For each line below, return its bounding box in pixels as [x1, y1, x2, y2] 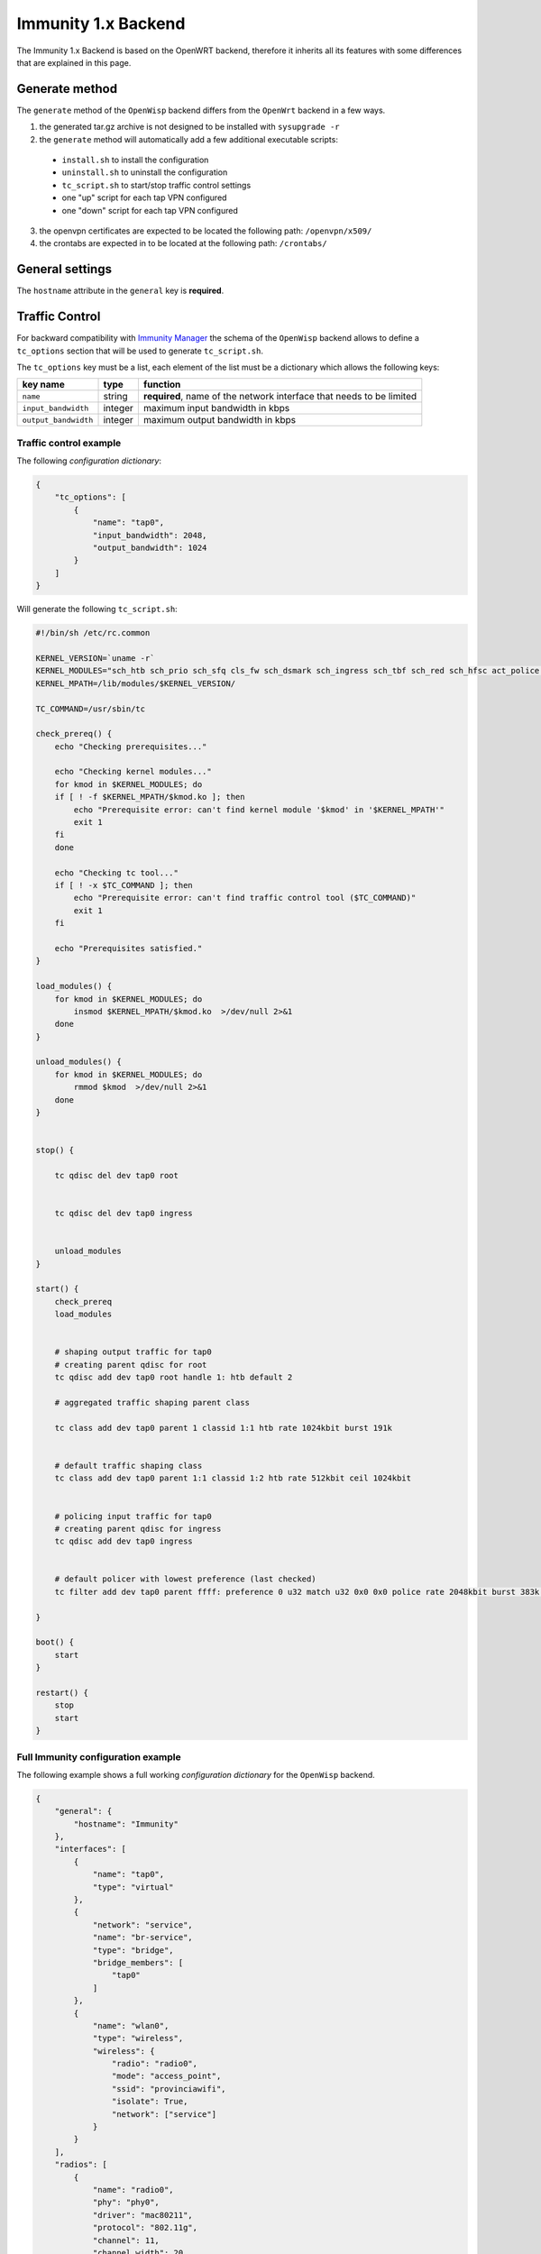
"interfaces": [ [54, 1844, 126, 1855]
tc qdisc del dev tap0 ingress [54, 1208, 193, 1219]
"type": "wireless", [92, 2033, 184, 2044]
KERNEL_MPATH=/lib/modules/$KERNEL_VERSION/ [35, 678, 236, 689]
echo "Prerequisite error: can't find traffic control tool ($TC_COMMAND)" [73, 893, 417, 903]
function [142, 379, 181, 391]
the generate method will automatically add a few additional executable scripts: [39, 133, 338, 144]
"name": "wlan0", [92, 2020, 170, 2030]
